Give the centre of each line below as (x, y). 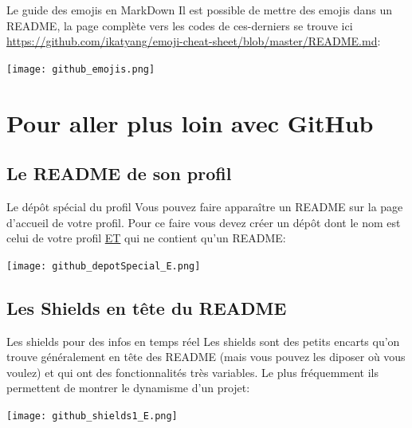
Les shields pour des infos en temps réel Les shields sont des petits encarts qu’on (203, 341)
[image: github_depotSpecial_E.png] (104, 266)
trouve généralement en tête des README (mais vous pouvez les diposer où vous (206, 357)
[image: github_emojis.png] (81, 69)
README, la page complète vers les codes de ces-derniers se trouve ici (180, 25)
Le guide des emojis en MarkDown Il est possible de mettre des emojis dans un (200, 10)
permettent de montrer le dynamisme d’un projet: (128, 388)
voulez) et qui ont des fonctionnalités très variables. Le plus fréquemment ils (193, 372)
